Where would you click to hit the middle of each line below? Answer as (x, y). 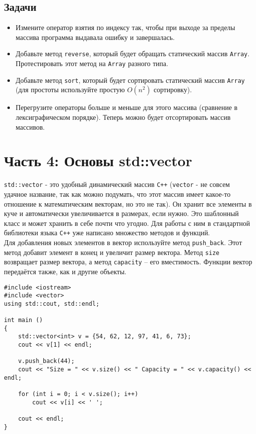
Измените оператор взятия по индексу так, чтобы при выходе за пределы (125, 27)
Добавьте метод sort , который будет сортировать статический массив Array (130, 80)
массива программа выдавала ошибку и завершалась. (95, 37)
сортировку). (173, 90)
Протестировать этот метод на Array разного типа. (92, 63)
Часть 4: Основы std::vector (98, 161)
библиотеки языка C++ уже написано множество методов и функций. (107, 233)
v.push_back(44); (46, 361)
